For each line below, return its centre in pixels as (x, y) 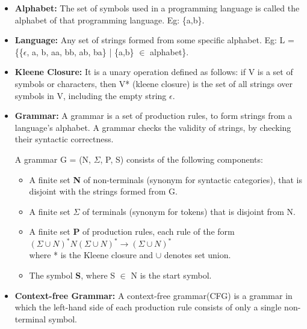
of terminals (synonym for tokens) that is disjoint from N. (189, 211)
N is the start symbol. (171, 275)
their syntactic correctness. (64, 139)
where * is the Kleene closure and (91, 255)
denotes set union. (197, 255)
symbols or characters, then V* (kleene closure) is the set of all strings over (154, 83)
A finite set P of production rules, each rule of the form (132, 231)
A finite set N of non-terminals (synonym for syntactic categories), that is (166, 179)
